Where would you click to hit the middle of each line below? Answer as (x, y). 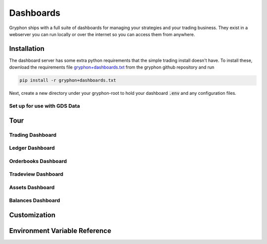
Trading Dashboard (33, 135)
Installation (27, 49)
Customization (32, 215)
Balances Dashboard (35, 201)
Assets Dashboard (32, 187)
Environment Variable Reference (60, 230)
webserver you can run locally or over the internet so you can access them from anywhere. (102, 34)
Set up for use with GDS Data (44, 106)
